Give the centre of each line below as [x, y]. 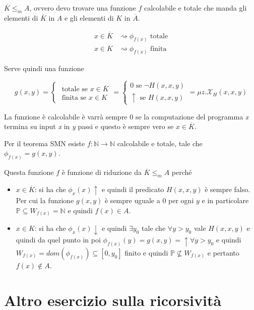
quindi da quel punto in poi [58, 239]
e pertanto [223, 252]
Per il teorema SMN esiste [45, 143]
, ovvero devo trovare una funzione [83, 8]
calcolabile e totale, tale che [160, 143]
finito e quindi [146, 252]
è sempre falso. [228, 189]
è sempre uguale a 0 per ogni [149, 200]
